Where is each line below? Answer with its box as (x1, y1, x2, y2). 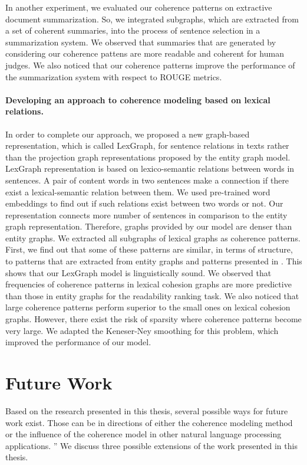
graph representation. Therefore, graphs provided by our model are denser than (5, 220, 292, 232)
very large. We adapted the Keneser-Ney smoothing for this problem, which (5, 324, 279, 336)
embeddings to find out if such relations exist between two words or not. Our (5, 197, 283, 209)
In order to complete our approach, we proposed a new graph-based (5, 127, 250, 140)
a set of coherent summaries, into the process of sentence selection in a (5, 24, 260, 37)
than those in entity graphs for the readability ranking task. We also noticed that (5, 289, 299, 302)
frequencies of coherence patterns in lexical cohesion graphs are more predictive (5, 278, 292, 290)
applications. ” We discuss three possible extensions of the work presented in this (5, 439, 298, 451)
